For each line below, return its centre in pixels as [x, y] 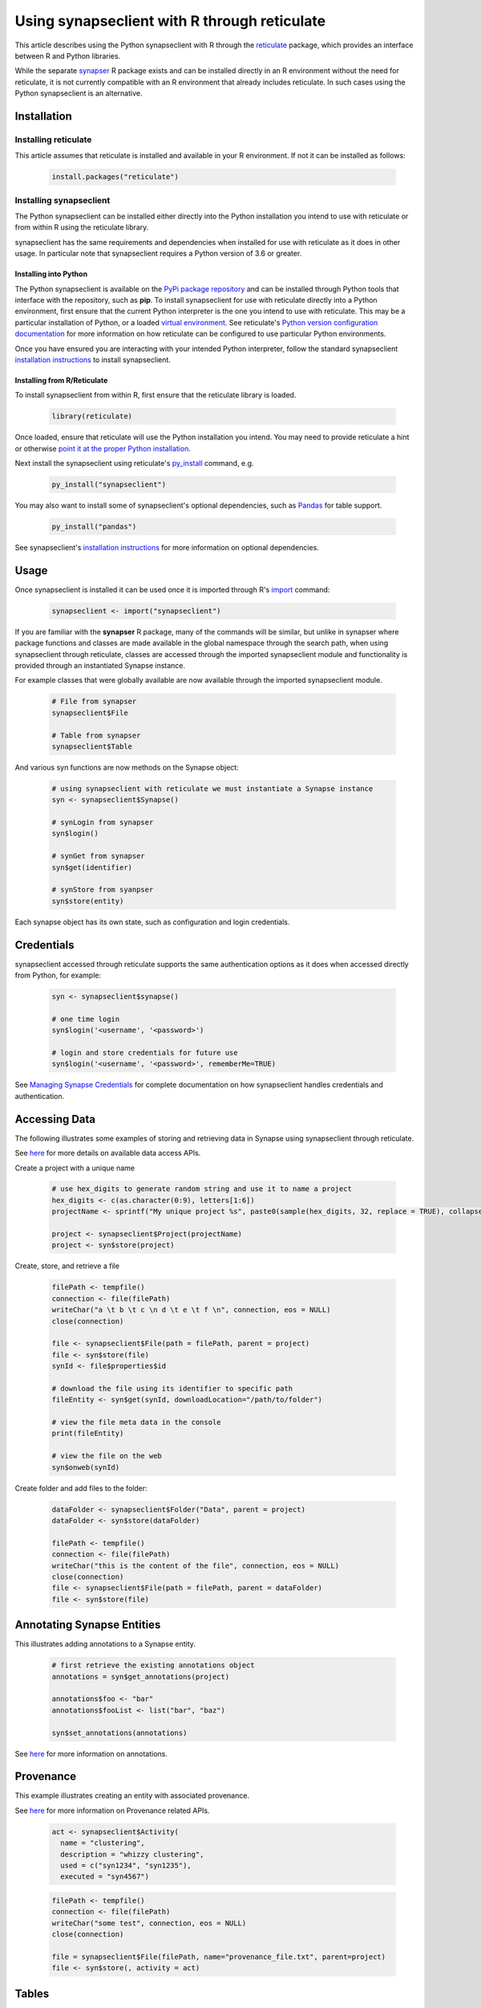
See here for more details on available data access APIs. [108, 1153]
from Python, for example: [58, 975]
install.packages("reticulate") [115, 177]
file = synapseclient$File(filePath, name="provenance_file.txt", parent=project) [219, 1957]
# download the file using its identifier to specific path [172, 1388]
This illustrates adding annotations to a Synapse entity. [105, 1644]
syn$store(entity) [88, 901]
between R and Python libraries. [68, 55]
